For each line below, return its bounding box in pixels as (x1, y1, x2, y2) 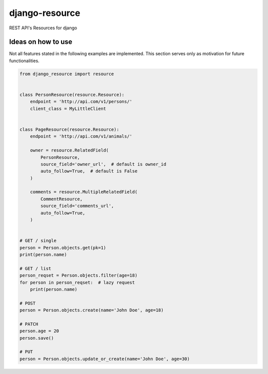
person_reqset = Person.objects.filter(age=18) (19, 273, 137, 278)
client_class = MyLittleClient (30, 106, 106, 111)
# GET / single (19, 238, 57, 243)
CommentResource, (40, 196, 83, 202)
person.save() (19, 335, 54, 341)
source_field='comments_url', (40, 203, 114, 209)
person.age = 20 (19, 328, 60, 334)
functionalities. (9, 58, 40, 64)
